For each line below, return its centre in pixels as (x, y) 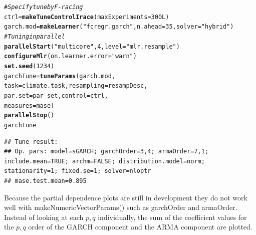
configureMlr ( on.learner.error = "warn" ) (70, 56)
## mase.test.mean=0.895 (45, 181)
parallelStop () (29, 115)
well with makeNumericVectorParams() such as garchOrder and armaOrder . (121, 207)
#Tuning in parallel (35, 36)
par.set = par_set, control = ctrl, (56, 95)
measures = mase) (29, 105)
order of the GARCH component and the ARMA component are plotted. (140, 227)
